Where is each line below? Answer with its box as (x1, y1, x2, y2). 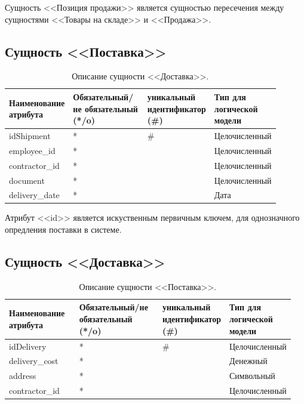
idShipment (9, 129, 51, 142)
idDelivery (9, 340, 47, 352)
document (9, 174, 45, 186)
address (9, 369, 36, 382)
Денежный (229, 354, 268, 367)
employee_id (9, 144, 56, 156)
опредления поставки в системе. (5, 223, 122, 236)
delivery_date (9, 189, 60, 201)
